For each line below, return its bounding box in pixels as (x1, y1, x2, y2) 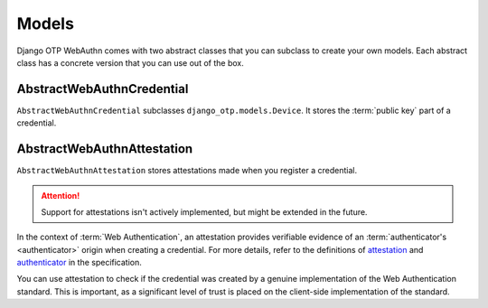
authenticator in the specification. (16, 257, 142, 268)
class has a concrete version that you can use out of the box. (16, 57, 244, 68)
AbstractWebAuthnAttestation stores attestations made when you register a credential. (16, 165, 357, 176)
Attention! (41, 190, 80, 201)
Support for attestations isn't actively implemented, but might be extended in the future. (41, 206, 368, 217)
